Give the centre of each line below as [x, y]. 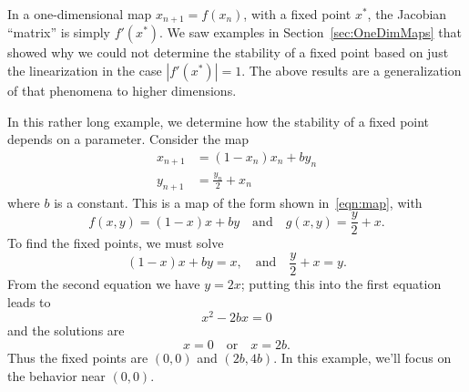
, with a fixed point [297, 14]
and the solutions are [66, 330]
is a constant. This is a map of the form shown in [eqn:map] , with [238, 202]
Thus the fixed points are [78, 357]
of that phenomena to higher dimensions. [122, 91]
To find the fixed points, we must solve [116, 243]
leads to [29, 301]
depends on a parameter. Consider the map [128, 139]
